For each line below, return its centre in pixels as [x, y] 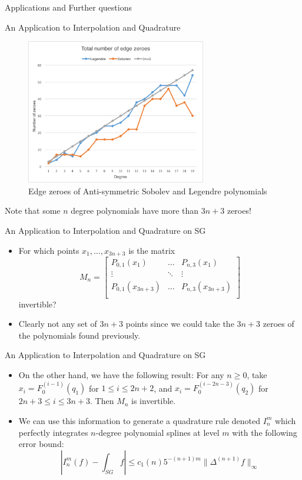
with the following [265, 432]
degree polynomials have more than [135, 211]
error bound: [41, 444]
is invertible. [154, 401]
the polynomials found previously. [79, 335]
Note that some [33, 211]
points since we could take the [180, 324]
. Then [102, 401]
